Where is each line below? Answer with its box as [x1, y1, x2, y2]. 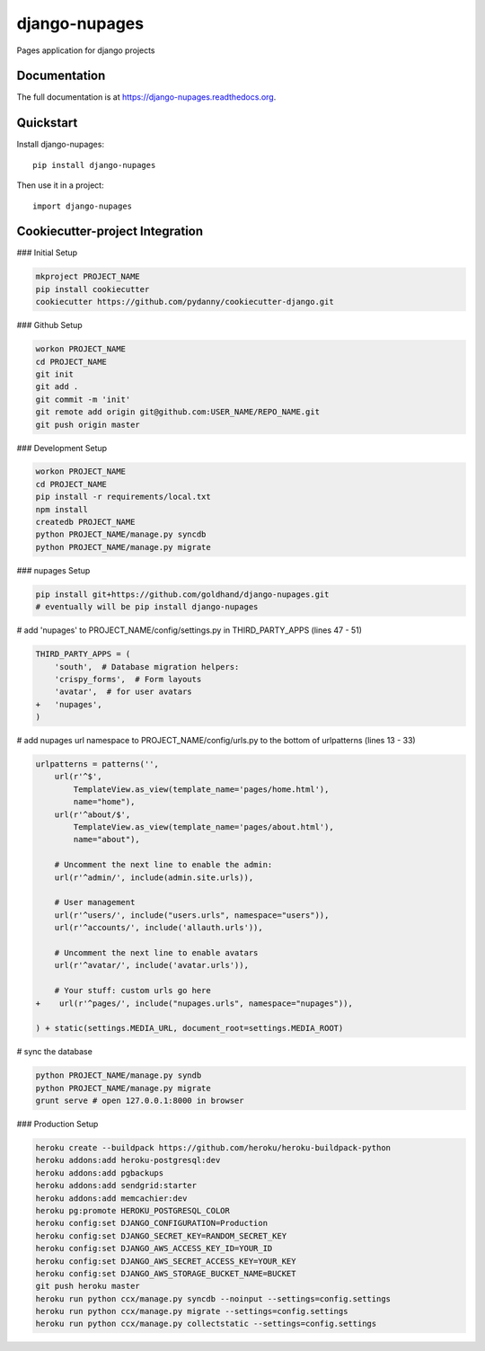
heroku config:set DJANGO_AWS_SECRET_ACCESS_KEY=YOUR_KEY [35, 1256, 296, 1267]
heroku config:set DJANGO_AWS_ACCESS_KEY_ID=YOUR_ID [35, 1243, 273, 1254]
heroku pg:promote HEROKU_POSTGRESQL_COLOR [35, 1205, 231, 1215]
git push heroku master [35, 1281, 141, 1292]
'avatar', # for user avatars [54, 687, 192, 697]
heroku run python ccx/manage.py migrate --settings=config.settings [35, 1306, 348, 1317]
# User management [54, 897, 136, 908]
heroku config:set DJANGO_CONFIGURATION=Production [35, 1218, 269, 1229]
